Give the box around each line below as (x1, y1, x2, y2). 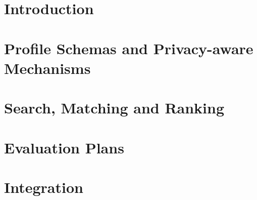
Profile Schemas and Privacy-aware (4, 37, 253, 58)
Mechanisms (4, 57, 91, 78)
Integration (4, 176, 83, 197)
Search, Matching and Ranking (4, 97, 225, 118)
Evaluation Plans (4, 137, 124, 157)
